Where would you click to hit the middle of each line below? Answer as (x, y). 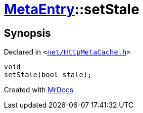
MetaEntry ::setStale (72, 9)
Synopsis (27, 33)
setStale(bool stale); (48, 75)
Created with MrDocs (39, 90)
